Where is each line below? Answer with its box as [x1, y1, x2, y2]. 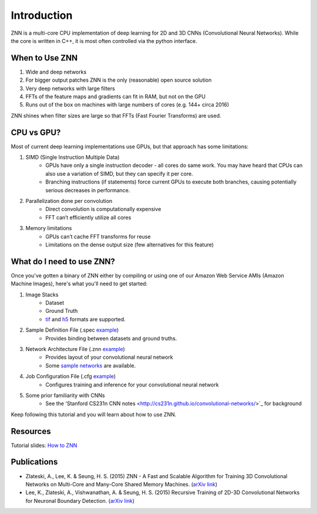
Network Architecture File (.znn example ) [25, 346, 126, 353]
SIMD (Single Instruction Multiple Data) [25, 153, 120, 161]
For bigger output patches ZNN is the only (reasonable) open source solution [25, 76, 212, 84]
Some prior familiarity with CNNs [25, 392, 105, 399]
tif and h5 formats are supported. [45, 315, 126, 323]
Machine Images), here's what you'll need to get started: [11, 280, 148, 288]
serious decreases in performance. [45, 186, 130, 193]
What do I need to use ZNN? [11, 256, 116, 266]
